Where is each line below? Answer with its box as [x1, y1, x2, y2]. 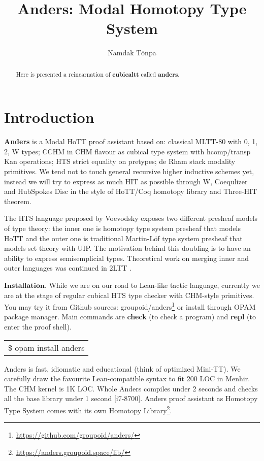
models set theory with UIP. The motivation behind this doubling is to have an [4, 243, 251, 253]
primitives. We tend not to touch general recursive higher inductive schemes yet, [4, 166, 254, 177]
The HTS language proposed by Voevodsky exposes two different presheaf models [4, 213, 258, 223]
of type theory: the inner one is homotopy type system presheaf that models [4, 223, 241, 234]
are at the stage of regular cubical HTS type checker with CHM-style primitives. [4, 289, 254, 300]
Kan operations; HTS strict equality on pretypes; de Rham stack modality [4, 156, 236, 167]
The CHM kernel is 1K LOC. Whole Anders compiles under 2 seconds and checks [4, 383, 258, 393]
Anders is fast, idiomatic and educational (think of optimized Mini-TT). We [4, 363, 241, 374]
